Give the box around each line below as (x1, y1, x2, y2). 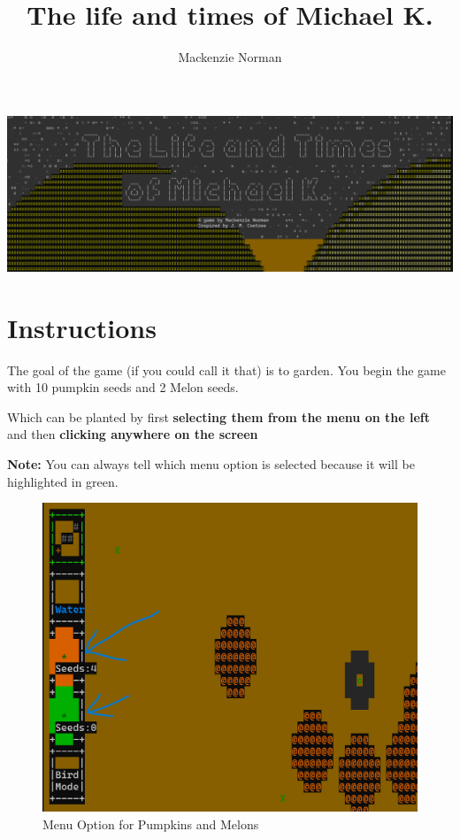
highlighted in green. (7, 472, 119, 490)
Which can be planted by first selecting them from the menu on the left (7, 407, 430, 426)
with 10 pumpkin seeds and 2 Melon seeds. (7, 378, 239, 396)
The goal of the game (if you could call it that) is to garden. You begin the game (7, 360, 446, 379)
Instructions (7, 309, 157, 345)
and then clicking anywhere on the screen (7, 425, 258, 443)
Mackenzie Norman (178, 48, 282, 66)
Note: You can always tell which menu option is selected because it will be (7, 455, 415, 473)
